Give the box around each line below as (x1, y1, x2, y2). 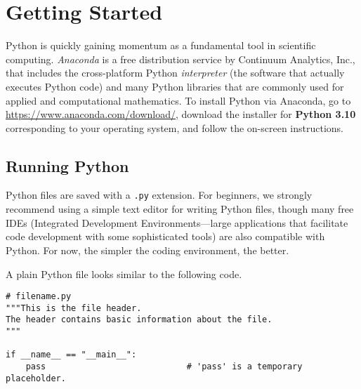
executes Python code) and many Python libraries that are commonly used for (6, 79, 344, 93)
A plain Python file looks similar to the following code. (6, 266, 242, 281)
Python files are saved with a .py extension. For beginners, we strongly (6, 187, 313, 202)
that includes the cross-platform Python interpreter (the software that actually (6, 65, 345, 80)
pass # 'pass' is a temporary (25, 362, 303, 372)
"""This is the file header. (6, 303, 142, 313)
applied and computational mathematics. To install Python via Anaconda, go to (6, 93, 351, 107)
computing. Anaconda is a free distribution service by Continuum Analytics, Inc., (6, 51, 355, 66)
